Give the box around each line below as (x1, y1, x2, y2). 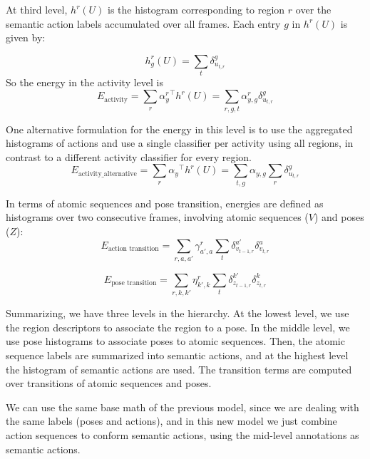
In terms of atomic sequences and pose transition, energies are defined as (6, 195, 324, 210)
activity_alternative (78, 170, 137, 177)
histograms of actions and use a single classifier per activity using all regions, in (6, 135, 354, 150)
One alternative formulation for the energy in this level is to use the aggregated (6, 121, 353, 136)
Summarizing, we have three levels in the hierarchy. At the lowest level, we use (6, 306, 349, 321)
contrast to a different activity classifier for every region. (6, 149, 252, 164)
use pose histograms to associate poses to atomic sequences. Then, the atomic (6, 334, 345, 349)
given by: (6, 30, 46, 45)
